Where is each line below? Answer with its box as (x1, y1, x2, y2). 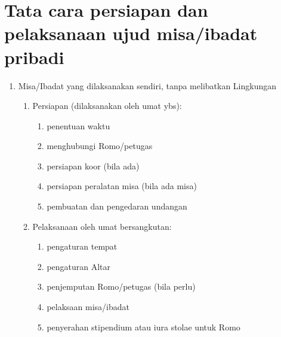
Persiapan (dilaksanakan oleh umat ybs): (32, 99, 182, 112)
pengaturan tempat (47, 240, 118, 253)
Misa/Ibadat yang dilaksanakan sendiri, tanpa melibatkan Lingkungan (18, 79, 277, 92)
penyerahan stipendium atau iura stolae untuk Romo (47, 320, 240, 333)
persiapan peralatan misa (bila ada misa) (47, 180, 197, 192)
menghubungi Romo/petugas (47, 139, 153, 152)
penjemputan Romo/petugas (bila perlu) (47, 280, 196, 293)
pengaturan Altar (47, 260, 111, 272)
